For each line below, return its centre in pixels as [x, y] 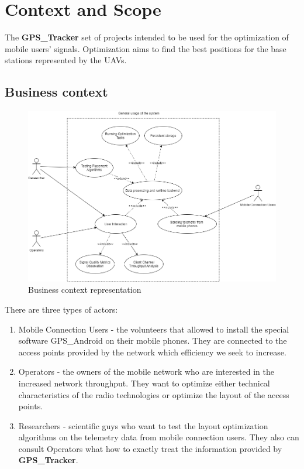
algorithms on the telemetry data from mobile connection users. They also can [159, 437]
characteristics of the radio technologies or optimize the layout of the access [154, 394]
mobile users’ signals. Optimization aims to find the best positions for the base [146, 48]
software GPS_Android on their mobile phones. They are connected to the [153, 340]
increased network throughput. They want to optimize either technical [144, 383]
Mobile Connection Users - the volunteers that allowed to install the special [154, 329]
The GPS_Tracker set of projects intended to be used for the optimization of [147, 37]
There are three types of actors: [61, 309]
